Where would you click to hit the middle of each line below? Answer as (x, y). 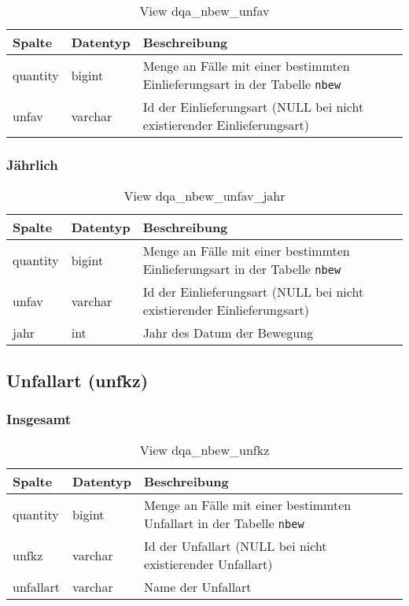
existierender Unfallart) (208, 564)
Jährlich (32, 164)
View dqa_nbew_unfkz (204, 450)
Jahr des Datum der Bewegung (228, 333)
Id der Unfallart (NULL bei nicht (236, 546)
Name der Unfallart (198, 587)
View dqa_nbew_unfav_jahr (204, 196)
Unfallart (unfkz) (77, 380)
